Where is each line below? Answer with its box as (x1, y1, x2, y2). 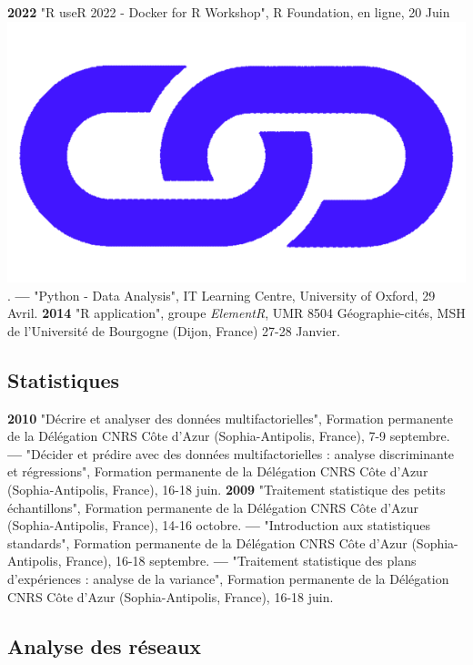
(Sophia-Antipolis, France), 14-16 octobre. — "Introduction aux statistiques (7, 516, 430, 535)
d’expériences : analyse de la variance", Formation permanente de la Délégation (7, 568, 449, 588)
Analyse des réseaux (7, 631, 202, 660)
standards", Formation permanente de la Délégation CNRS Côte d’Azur (7, 533, 408, 552)
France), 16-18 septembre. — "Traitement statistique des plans (65, 551, 417, 570)
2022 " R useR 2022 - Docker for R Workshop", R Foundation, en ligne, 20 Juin (7, 3, 450, 21)
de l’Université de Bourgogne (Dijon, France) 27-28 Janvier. (7, 321, 340, 340)
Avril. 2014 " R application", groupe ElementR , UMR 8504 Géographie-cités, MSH (7, 303, 466, 322)
